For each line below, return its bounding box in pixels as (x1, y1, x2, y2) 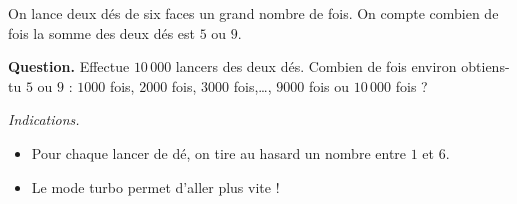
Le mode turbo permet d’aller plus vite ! (31, 176, 280, 197)
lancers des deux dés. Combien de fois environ (175, 56, 457, 77)
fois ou (308, 75, 350, 96)
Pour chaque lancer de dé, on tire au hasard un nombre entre (31, 142, 407, 163)
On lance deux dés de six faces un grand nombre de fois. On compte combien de (8, 3, 499, 23)
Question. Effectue (8, 56, 130, 77)
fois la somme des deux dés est (8, 22, 195, 43)
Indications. (8, 109, 80, 130)
